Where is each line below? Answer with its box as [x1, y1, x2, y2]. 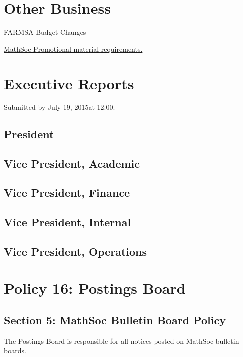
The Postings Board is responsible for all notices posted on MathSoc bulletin [4, 335, 239, 346]
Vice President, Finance [4, 184, 130, 200]
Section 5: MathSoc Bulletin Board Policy [4, 312, 226, 327]
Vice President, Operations [4, 243, 147, 259]
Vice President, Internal [4, 214, 131, 229]
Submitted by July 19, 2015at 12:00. [4, 102, 115, 112]
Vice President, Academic [4, 156, 140, 171]
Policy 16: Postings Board [4, 278, 186, 298]
